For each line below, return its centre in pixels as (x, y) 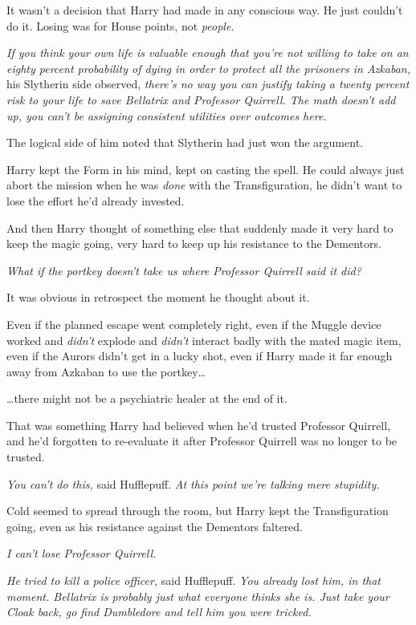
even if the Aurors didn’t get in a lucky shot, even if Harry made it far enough (200, 356)
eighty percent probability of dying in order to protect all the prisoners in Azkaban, (208, 68)
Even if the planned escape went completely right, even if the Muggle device (194, 324)
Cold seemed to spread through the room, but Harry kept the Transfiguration (198, 511)
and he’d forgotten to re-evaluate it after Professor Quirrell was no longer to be (202, 441)
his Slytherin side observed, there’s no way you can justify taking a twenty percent (208, 84)
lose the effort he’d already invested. (96, 200)
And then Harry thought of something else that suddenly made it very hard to (200, 227)
